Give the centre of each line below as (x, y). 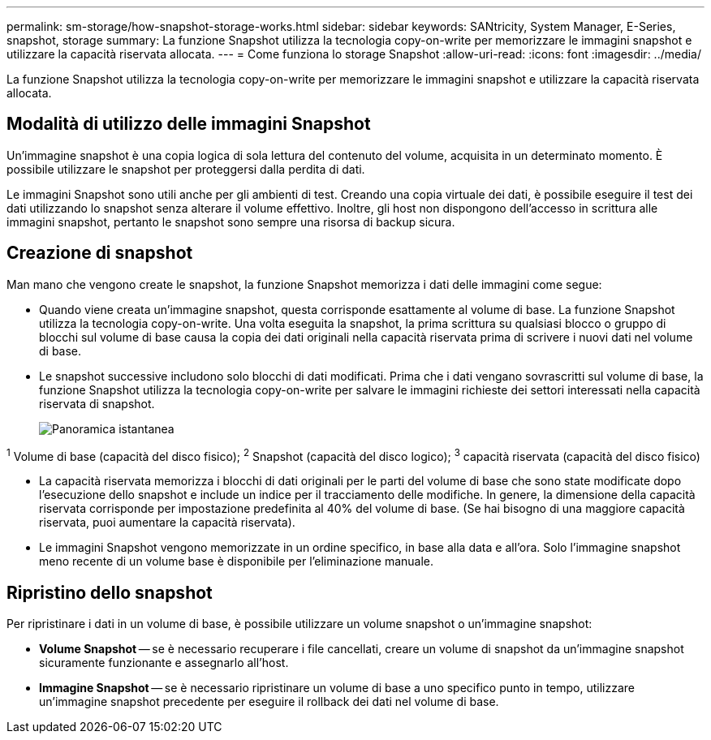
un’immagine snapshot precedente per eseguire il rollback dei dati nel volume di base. (269, 702)
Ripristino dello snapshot (110, 592)
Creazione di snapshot (100, 253)
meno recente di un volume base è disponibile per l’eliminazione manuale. (237, 561)
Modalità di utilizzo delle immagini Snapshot (189, 124)
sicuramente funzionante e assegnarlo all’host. (164, 663)
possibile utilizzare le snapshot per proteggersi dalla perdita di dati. (186, 169)
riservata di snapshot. (97, 403)
